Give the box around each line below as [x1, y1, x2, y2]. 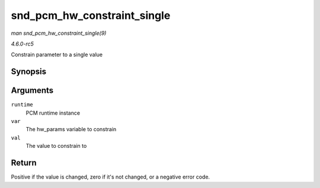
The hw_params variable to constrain [25, 126, 117, 133]
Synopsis [11, 67, 47, 77]
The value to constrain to [25, 142, 87, 150]
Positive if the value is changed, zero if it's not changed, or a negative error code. [11, 173, 210, 180]
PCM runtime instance [25, 109, 80, 116]
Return [11, 158, 37, 168]
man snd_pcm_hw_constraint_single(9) [11, 30, 107, 37]
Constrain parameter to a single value [11, 51, 103, 59]
